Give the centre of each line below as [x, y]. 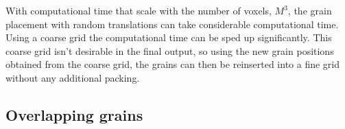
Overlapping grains [74, 114]
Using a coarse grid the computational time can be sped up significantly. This [169, 37]
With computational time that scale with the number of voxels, [139, 10]
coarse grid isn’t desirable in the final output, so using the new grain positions [170, 50]
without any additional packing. [73, 77]
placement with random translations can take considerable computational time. [172, 24]
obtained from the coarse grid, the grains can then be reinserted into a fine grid [173, 64]
